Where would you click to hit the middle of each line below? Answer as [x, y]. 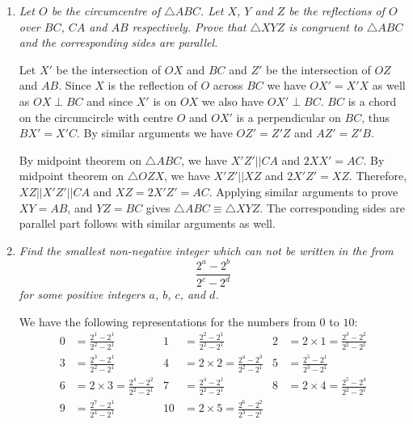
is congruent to [326, 26]
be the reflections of [337, 10]
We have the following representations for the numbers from [167, 321]
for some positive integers [82, 294]
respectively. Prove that [189, 26]
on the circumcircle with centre [96, 117]
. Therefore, [378, 176]
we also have [233, 101]
